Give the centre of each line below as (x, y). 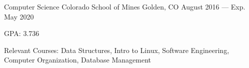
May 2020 (19, 16)
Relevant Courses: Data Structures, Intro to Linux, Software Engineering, (117, 50)
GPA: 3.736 (22, 33)
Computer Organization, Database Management (77, 60)
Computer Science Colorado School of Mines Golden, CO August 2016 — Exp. (125, 6)
